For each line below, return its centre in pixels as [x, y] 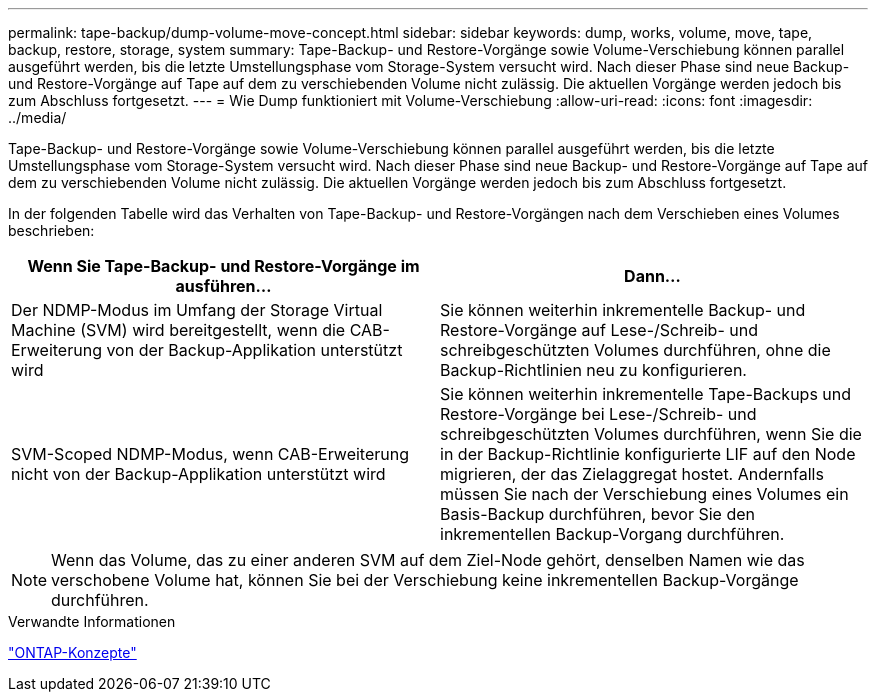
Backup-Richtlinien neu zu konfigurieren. [593, 370]
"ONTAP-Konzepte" [72, 652]
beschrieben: [51, 230]
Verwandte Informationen [92, 621]
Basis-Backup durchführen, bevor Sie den [597, 514]
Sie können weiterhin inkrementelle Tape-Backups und [646, 394]
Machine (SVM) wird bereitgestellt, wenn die [178, 330]
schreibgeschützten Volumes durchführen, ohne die [635, 350]
